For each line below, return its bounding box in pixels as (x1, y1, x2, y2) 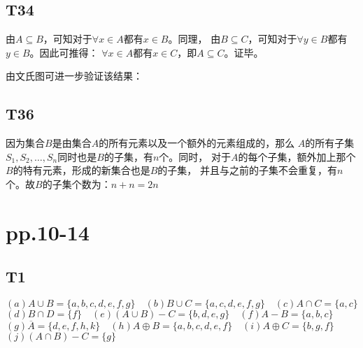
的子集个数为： (42, 176, 111, 191)
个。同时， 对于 (159, 149, 231, 164)
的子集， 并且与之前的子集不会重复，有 (157, 163, 337, 177)
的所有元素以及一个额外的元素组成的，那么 (99, 136, 295, 150)
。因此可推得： (29, 45, 99, 59)
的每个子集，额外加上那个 (238, 149, 356, 164)
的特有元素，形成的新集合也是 (13, 163, 150, 177)
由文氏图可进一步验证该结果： (6, 68, 143, 83)
